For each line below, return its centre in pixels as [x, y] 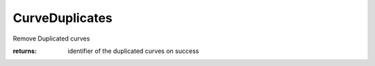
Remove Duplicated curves [51, 38]
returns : [25, 51]
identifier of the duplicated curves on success [133, 51]
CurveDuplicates [62, 18]
